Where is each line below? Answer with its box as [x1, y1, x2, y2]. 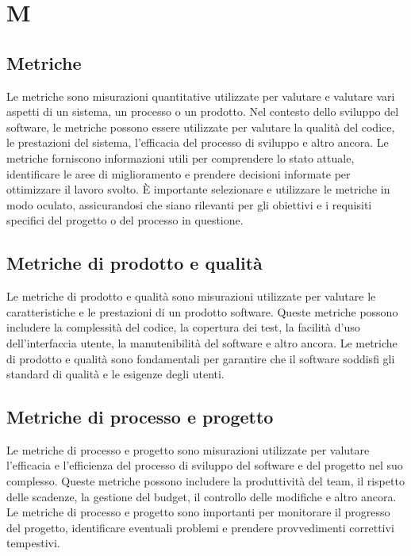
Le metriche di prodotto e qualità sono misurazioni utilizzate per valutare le [6, 288, 376, 305]
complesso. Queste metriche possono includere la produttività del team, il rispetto [6, 473, 405, 489]
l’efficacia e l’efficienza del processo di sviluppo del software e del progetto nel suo [6, 457, 403, 474]
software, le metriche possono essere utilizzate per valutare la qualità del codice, [6, 118, 395, 135]
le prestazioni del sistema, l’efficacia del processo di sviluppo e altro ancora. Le [6, 134, 389, 151]
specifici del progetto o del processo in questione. [6, 212, 244, 228]
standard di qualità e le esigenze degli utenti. [6, 366, 225, 382]
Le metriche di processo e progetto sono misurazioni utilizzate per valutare [6, 441, 370, 458]
